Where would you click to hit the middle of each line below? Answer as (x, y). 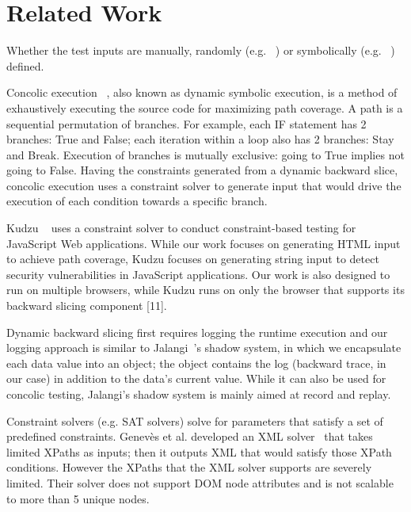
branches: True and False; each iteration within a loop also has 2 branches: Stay (200, 139)
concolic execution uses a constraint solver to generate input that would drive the (204, 185)
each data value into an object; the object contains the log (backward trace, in (196, 363)
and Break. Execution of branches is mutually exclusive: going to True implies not (205, 154)
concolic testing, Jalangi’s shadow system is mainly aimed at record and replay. (199, 394)
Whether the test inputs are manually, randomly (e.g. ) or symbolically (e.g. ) (201, 50)
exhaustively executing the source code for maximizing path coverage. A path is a (205, 107)
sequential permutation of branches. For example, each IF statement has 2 (186, 123)
